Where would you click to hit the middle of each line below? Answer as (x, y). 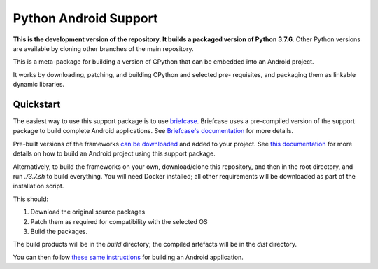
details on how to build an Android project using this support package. (114, 153)
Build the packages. (59, 231)
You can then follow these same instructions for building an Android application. (128, 257)
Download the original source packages (88, 212)
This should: (31, 199)
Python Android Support (85, 18)
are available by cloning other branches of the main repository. (103, 48)
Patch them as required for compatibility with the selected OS (119, 221)
